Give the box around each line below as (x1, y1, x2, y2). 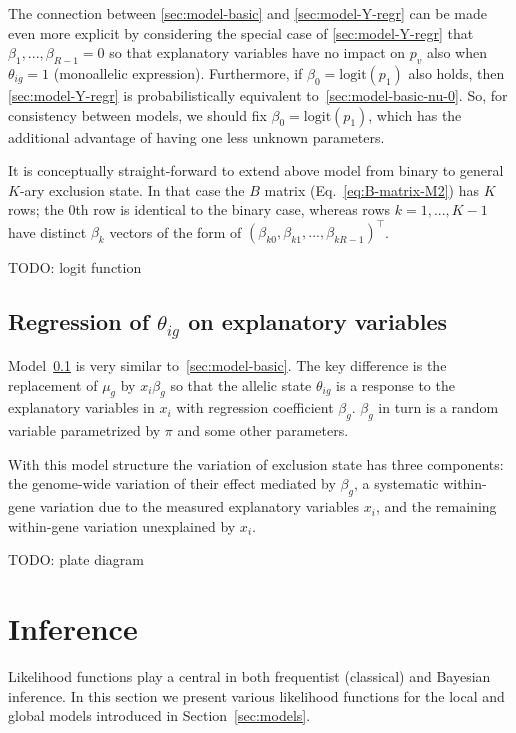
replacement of (8, 374, 98, 395)
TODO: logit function (8, 257, 142, 278)
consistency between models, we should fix (8, 104, 267, 125)
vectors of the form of (109, 221, 242, 242)
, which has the (368, 104, 462, 125)
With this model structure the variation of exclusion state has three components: (8, 453, 504, 474)
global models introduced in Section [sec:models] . (8, 705, 311, 726)
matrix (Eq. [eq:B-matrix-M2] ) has (264, 179, 479, 200)
